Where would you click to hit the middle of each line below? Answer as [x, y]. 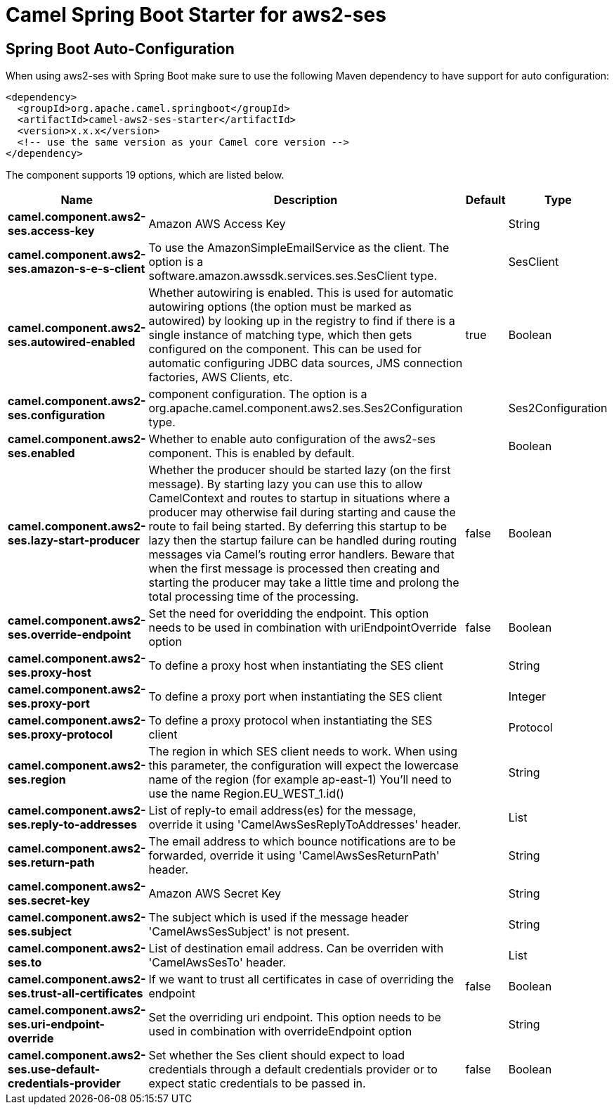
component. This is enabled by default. [252, 453]
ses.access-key [51, 231]
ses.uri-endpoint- [57, 1025]
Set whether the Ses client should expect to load [277, 1055]
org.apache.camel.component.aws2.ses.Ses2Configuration [306, 408]
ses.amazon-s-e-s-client [77, 269]
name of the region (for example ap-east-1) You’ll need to [300, 780]
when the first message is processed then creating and [294, 569]
